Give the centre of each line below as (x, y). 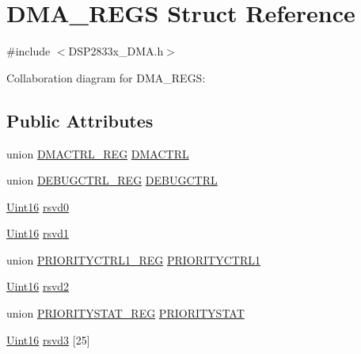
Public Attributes (80, 120)
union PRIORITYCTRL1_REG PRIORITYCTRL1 (133, 259)
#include (28, 51)
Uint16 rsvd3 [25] (48, 339)
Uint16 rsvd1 (38, 233)
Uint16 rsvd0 (38, 206)
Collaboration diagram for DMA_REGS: (106, 77)
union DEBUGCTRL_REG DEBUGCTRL (112, 180)
